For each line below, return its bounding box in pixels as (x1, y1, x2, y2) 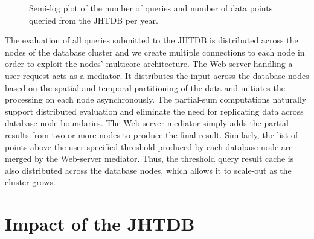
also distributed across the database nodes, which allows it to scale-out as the (5, 164, 292, 176)
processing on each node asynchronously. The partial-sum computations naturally (5, 93, 307, 106)
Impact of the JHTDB (5, 211, 195, 236)
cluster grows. (5, 176, 56, 188)
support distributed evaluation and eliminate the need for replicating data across (5, 104, 304, 117)
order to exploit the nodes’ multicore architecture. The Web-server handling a (5, 57, 293, 70)
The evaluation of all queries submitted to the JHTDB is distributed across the (5, 34, 298, 46)
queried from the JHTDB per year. (29, 13, 158, 26)
